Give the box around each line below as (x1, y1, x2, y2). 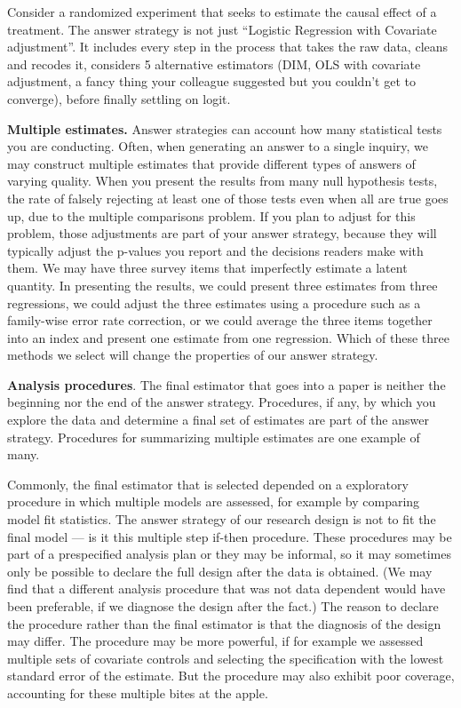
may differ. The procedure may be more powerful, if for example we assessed (7, 632, 424, 650)
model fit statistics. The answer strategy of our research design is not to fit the (7, 510, 436, 529)
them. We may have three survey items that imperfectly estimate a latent (7, 259, 408, 277)
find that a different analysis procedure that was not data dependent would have (7, 579, 446, 598)
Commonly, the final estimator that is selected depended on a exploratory (7, 474, 409, 493)
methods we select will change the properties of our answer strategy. (7, 346, 378, 364)
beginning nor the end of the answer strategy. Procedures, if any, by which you (7, 393, 436, 411)
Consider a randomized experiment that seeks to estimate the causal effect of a (7, 3, 437, 20)
